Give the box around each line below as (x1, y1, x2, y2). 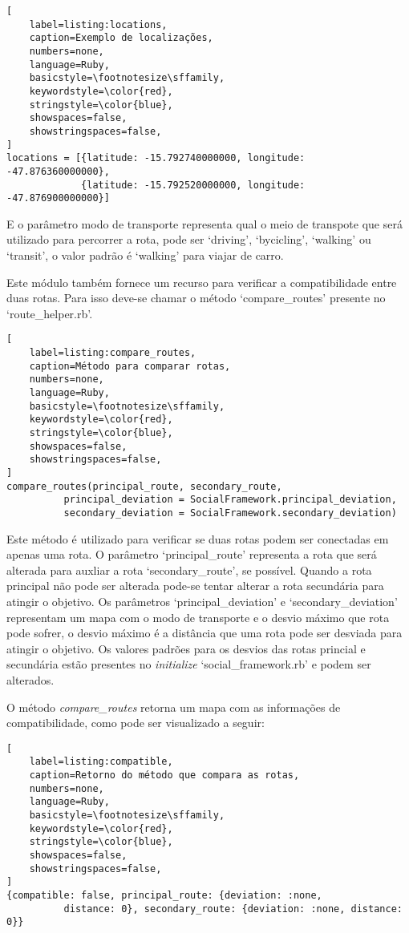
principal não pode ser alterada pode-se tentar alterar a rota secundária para (6, 577, 384, 594)
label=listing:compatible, (29, 756, 173, 768)
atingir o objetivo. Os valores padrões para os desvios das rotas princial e (6, 640, 366, 656)
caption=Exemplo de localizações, (29, 32, 213, 44)
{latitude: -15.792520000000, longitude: (81, 179, 306, 191)
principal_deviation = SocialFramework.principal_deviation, (63, 494, 397, 506)
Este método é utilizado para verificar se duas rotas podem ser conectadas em (6, 530, 389, 547)
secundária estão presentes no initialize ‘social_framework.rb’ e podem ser (6, 656, 371, 672)
